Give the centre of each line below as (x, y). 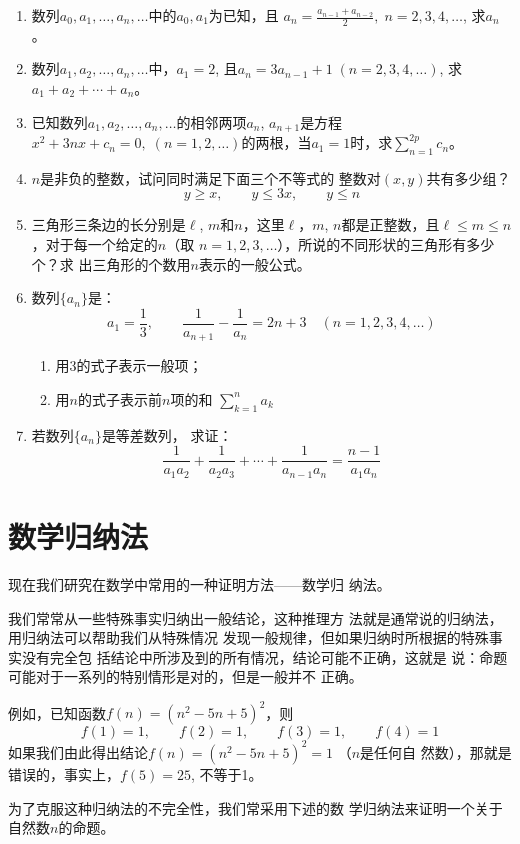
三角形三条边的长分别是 (108, 224)
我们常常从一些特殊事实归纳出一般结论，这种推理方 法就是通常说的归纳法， (255, 617)
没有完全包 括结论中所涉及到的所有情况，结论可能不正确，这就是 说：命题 (264, 656)
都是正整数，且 (390, 224)
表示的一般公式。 (254, 263)
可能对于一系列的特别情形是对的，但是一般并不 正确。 (185, 676)
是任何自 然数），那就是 (436, 751)
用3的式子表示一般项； (129, 365)
